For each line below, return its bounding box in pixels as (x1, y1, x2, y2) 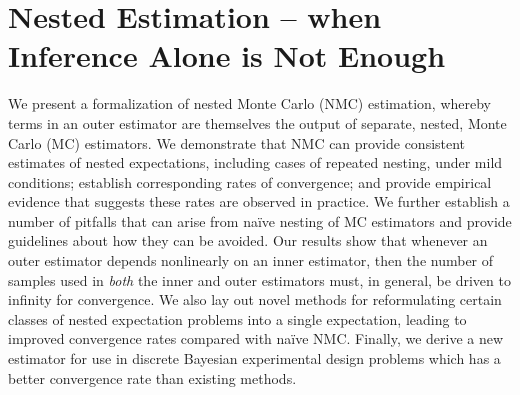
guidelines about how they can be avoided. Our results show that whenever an (8, 230, 488, 251)
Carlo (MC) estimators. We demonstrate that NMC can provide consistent (8, 132, 466, 153)
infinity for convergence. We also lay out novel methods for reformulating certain (8, 289, 502, 310)
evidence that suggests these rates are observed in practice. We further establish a (8, 191, 510, 212)
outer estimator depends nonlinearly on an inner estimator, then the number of (8, 250, 494, 271)
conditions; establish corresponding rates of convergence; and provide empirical (8, 171, 492, 192)
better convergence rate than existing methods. (8, 367, 297, 388)
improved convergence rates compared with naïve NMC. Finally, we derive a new (8, 328, 504, 349)
